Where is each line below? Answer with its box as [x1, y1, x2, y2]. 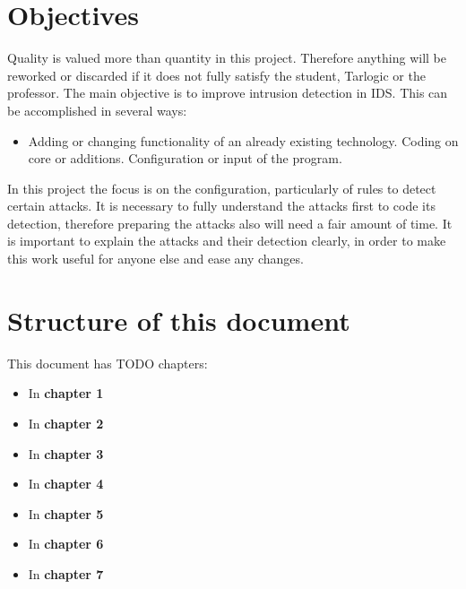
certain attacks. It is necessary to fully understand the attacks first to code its [7, 196, 436, 215]
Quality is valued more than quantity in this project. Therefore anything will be [7, 48, 446, 67]
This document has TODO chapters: [7, 353, 208, 372]
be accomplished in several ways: [7, 100, 187, 119]
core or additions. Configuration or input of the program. [28, 149, 342, 168]
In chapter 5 [28, 504, 104, 523]
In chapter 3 [28, 444, 104, 463]
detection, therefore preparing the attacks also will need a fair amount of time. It [7, 213, 453, 232]
